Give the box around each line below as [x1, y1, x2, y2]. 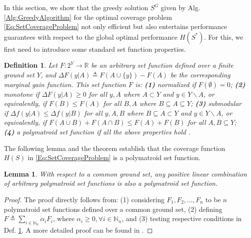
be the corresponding [170, 69, 231, 79]
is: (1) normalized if [135, 79, 196, 89]
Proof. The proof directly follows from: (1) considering [4, 194, 164, 204]
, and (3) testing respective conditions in [121, 213, 242, 223]
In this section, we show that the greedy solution [4, 2, 148, 12]
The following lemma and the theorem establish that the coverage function [4, 143, 225, 153]
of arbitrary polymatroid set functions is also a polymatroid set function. [4, 178, 218, 188]
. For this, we [204, 31, 243, 42]
